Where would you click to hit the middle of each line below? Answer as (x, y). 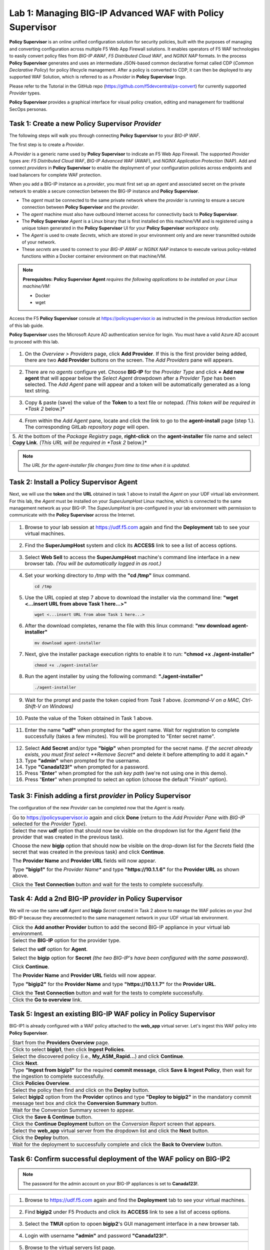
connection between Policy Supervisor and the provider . (80, 207)
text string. (37, 390)
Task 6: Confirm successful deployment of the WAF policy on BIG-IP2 (120, 1159)
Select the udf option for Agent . (50, 949)
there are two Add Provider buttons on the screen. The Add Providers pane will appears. (129, 360)
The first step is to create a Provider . (47, 144)
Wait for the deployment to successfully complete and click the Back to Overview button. (117, 1144)
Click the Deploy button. (41, 1137)
